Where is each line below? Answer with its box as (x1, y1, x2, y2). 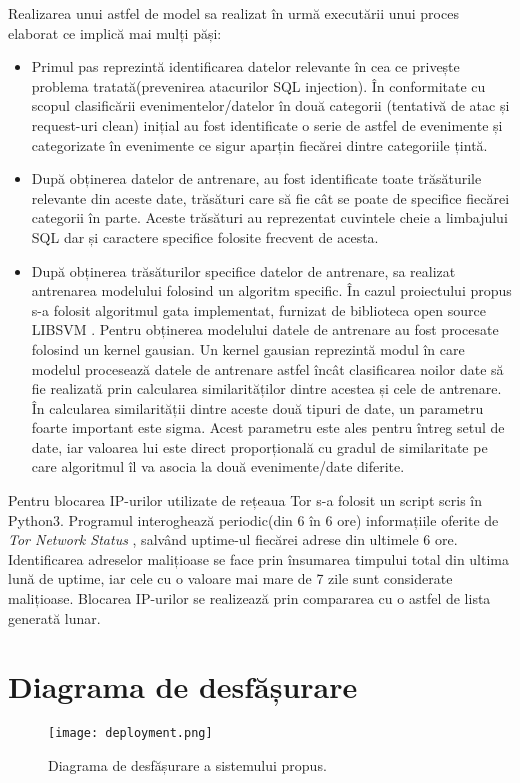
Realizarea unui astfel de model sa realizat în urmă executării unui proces (8, 3, 459, 23)
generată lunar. (8, 607, 101, 628)
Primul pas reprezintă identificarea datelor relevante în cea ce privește (31, 56, 460, 77)
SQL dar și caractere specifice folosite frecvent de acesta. (31, 226, 379, 247)
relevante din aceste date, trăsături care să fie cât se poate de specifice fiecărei (31, 187, 510, 208)
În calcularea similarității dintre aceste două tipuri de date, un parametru (31, 397, 484, 418)
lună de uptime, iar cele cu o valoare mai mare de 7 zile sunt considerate (8, 568, 453, 589)
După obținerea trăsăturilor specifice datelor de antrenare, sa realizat (31, 260, 456, 281)
